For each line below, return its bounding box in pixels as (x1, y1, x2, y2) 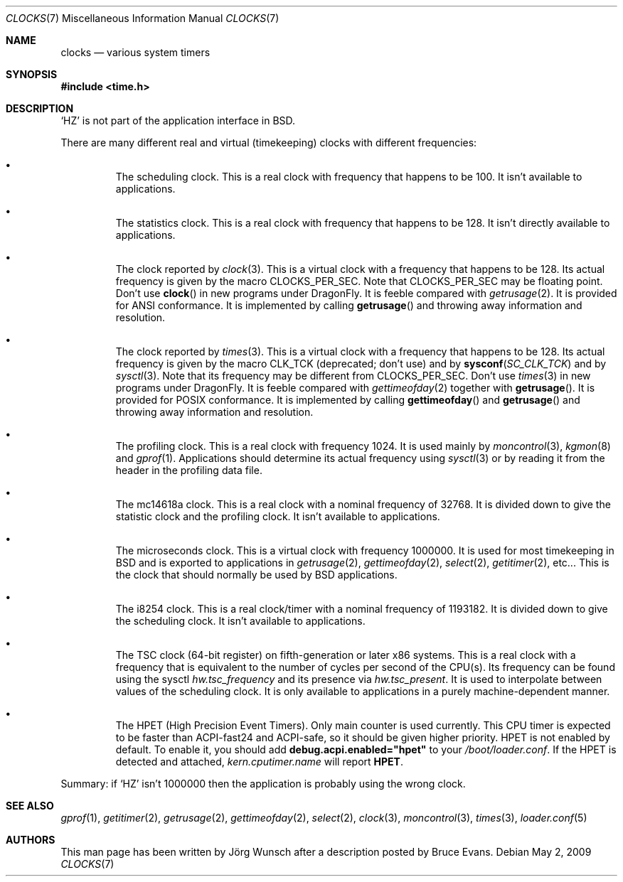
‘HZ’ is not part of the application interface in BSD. (60, 114, 296, 127)
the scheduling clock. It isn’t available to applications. (115, 615, 366, 627)
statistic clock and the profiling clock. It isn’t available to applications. (115, 510, 440, 522)
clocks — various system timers (60, 46, 211, 58)
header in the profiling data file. (115, 464, 262, 476)
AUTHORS (6, 834, 55, 846)
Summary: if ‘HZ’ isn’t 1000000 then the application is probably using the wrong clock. (60, 778, 466, 790)
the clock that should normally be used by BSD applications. (115, 569, 398, 581)
